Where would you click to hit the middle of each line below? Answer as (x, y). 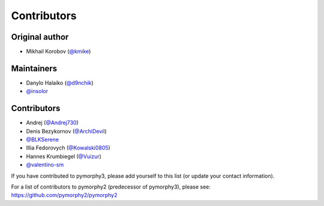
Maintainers (34, 68)
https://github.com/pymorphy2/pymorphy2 (64, 195)
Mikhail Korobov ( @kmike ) (58, 52)
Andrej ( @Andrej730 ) (52, 123)
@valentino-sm (45, 165)
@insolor (37, 91)
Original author (40, 37)
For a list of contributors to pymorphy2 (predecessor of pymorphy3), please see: (111, 187)
